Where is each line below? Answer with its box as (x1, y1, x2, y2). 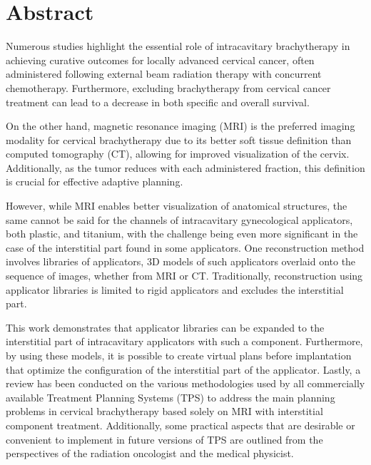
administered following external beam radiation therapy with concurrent (6, 66, 322, 81)
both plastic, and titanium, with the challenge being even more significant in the (6, 226, 358, 241)
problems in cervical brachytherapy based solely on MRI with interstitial (6, 404, 323, 419)
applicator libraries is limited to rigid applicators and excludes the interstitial (6, 282, 344, 297)
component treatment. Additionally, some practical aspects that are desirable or (6, 417, 355, 432)
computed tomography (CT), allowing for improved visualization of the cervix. (6, 146, 350, 161)
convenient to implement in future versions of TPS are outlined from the (6, 431, 323, 446)
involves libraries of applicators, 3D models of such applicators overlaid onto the (6, 254, 356, 269)
